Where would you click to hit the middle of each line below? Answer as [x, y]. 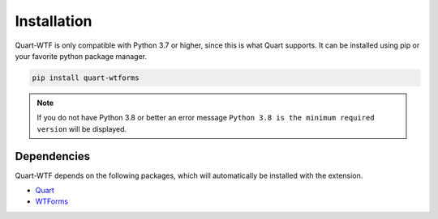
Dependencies [53, 156]
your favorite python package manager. [81, 56]
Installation [54, 21]
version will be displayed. [82, 128]
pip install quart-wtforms [86, 78]
